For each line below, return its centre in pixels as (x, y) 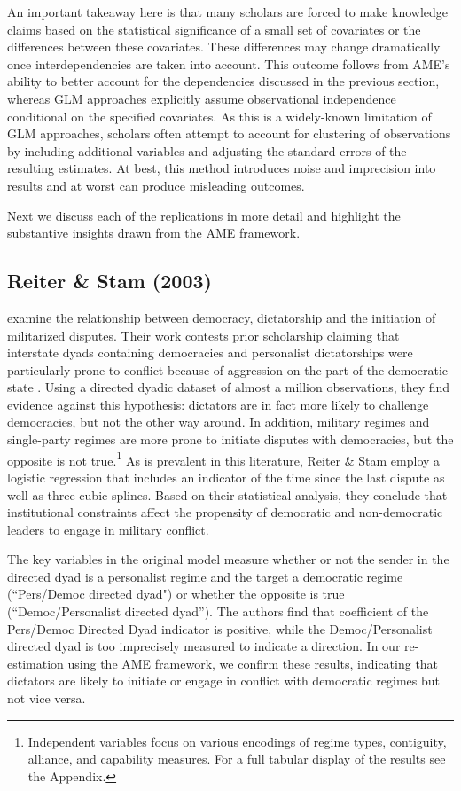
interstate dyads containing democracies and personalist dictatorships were (210, 352)
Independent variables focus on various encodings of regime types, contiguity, (237, 741)
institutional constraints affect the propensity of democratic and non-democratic (225, 512)
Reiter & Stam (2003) (109, 281)
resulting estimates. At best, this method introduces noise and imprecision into (222, 168)
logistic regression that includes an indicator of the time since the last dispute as (226, 477)
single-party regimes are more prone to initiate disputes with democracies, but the (230, 439)
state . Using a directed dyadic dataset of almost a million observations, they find (229, 387)
